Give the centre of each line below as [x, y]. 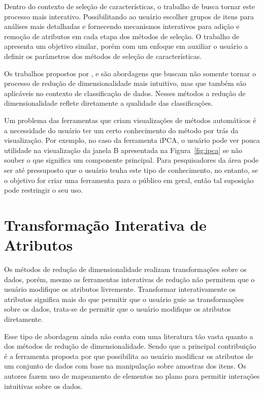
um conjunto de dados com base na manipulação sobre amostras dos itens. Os [125, 366]
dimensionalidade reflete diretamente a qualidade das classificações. [109, 103]
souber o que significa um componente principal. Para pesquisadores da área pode [131, 160]
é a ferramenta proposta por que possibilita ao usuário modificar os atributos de [129, 356]
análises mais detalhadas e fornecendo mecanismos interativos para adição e [122, 26]
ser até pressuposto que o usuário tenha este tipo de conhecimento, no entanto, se [131, 170]
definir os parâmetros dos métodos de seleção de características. [103, 56]
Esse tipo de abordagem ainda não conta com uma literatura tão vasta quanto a [129, 336]
